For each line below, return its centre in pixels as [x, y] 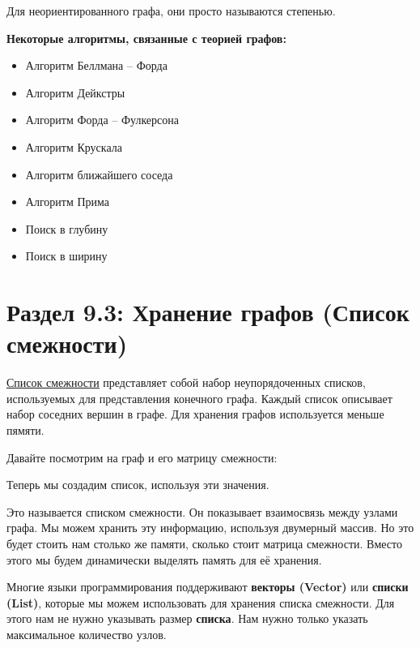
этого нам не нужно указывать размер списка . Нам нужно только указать [187, 618]
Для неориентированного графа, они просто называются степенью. [171, 11]
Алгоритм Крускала [74, 146]
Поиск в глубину [67, 228]
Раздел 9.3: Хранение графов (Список [208, 312]
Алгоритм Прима [67, 202]
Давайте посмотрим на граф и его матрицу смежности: [142, 457]
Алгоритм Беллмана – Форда [96, 65]
